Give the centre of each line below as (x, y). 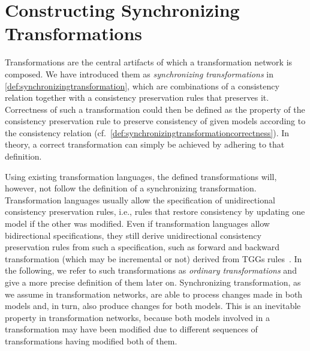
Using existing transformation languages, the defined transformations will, (141, 176)
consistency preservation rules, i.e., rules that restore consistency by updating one (155, 211)
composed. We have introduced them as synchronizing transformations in (139, 73)
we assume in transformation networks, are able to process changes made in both (154, 294)
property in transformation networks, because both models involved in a (137, 317)
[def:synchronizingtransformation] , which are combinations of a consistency (142, 85)
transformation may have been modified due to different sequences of (131, 329)
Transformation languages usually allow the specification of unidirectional (140, 199)
